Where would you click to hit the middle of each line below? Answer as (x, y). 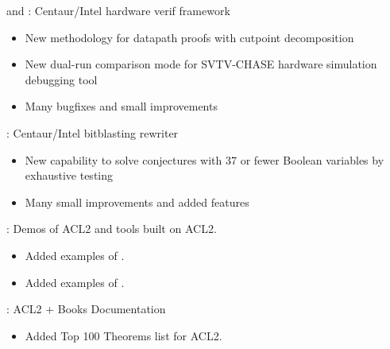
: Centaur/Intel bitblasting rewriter (93, 132)
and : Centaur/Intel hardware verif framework (118, 10)
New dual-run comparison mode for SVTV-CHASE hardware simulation (201, 64)
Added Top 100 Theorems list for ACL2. (124, 335)
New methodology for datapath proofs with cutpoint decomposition (189, 37)
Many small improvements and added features (137, 202)
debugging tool (61, 79)
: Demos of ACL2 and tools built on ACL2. (112, 229)
